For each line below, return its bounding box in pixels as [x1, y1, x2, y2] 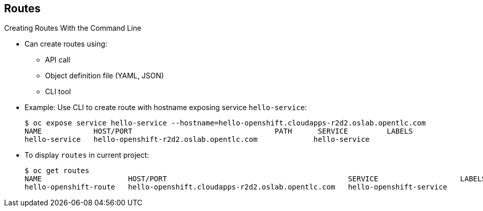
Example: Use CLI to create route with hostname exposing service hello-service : [25, 103, 307, 112]
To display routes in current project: [25, 151, 149, 160]
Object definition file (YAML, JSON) [45, 71, 164, 80]
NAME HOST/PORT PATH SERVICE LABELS [25, 127, 413, 136]
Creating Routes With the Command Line [4, 24, 142, 33]
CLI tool [45, 87, 71, 96]
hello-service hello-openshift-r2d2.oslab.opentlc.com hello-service [25, 135, 370, 144]
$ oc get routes [25, 166, 90, 175]
